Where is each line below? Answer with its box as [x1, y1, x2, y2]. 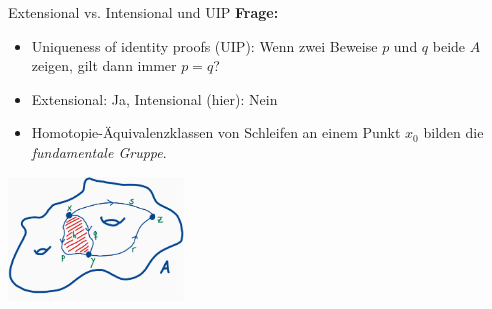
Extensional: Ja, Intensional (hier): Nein [31, 88, 278, 109]
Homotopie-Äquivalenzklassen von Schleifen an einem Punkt [31, 122, 401, 143]
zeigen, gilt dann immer [31, 55, 177, 76]
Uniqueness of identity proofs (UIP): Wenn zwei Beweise [31, 35, 378, 56]
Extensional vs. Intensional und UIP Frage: [8, 2, 279, 22]
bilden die [423, 122, 484, 143]
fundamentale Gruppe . [31, 141, 167, 162]
